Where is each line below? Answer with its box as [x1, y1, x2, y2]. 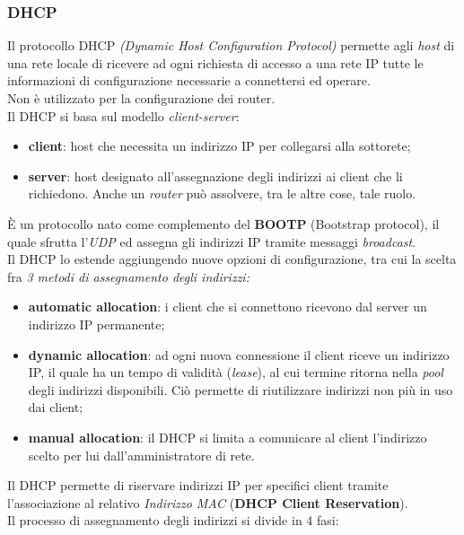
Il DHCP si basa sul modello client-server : [7, 106, 240, 125]
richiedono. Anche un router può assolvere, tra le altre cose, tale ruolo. [28, 184, 416, 203]
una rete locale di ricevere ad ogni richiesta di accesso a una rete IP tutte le [7, 53, 424, 72]
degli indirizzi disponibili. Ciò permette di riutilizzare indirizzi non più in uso [28, 380, 453, 399]
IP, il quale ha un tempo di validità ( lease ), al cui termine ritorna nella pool [28, 363, 443, 382]
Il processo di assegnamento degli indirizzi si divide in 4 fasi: [7, 511, 339, 530]
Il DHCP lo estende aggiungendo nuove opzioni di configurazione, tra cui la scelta [7, 250, 457, 268]
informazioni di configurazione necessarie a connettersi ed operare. [7, 71, 371, 90]
